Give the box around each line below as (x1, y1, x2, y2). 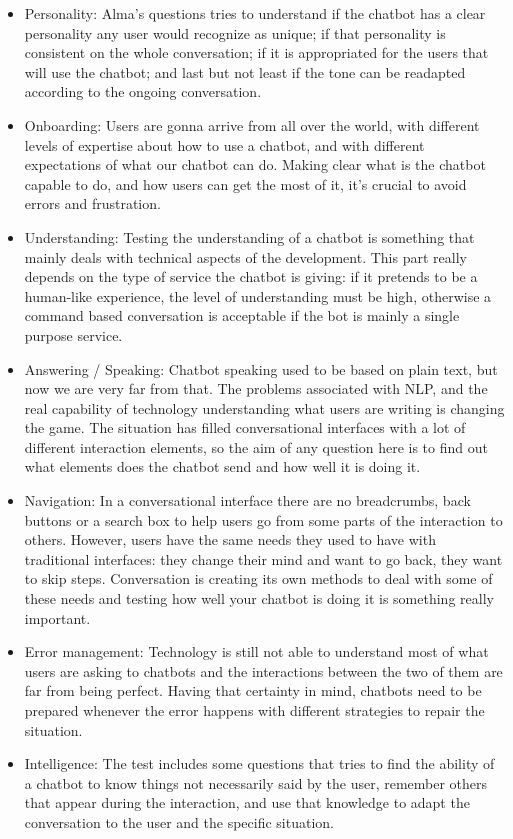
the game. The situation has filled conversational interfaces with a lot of (24, 417, 466, 438)
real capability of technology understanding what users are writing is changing (24, 397, 505, 418)
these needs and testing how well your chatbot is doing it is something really (24, 588, 494, 609)
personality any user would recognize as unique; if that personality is (24, 22, 446, 43)
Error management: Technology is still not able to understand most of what (24, 641, 489, 662)
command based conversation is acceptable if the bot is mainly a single (24, 305, 460, 326)
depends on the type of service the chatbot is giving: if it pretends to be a (24, 266, 478, 287)
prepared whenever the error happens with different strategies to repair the (24, 700, 485, 720)
